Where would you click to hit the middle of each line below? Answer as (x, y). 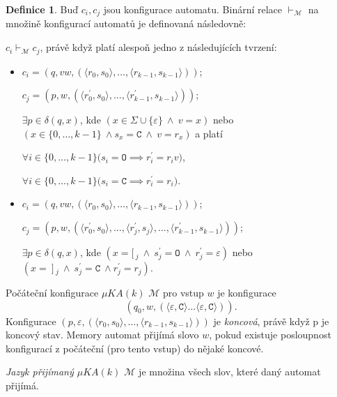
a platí (209, 133)
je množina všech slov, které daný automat (230, 372)
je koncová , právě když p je (271, 321)
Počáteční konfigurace (52, 293)
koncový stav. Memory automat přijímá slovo (102, 335)
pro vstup (183, 293)
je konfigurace (247, 293)
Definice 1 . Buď (42, 9)
